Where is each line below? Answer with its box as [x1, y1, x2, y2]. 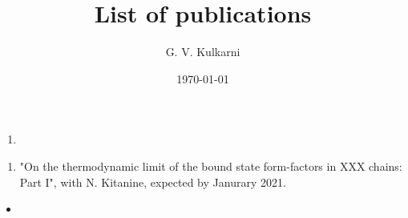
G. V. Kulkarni [165, 43, 240, 60]
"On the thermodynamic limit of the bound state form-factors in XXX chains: [19, 157, 402, 174]
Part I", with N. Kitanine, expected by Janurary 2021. [19, 173, 286, 190]
